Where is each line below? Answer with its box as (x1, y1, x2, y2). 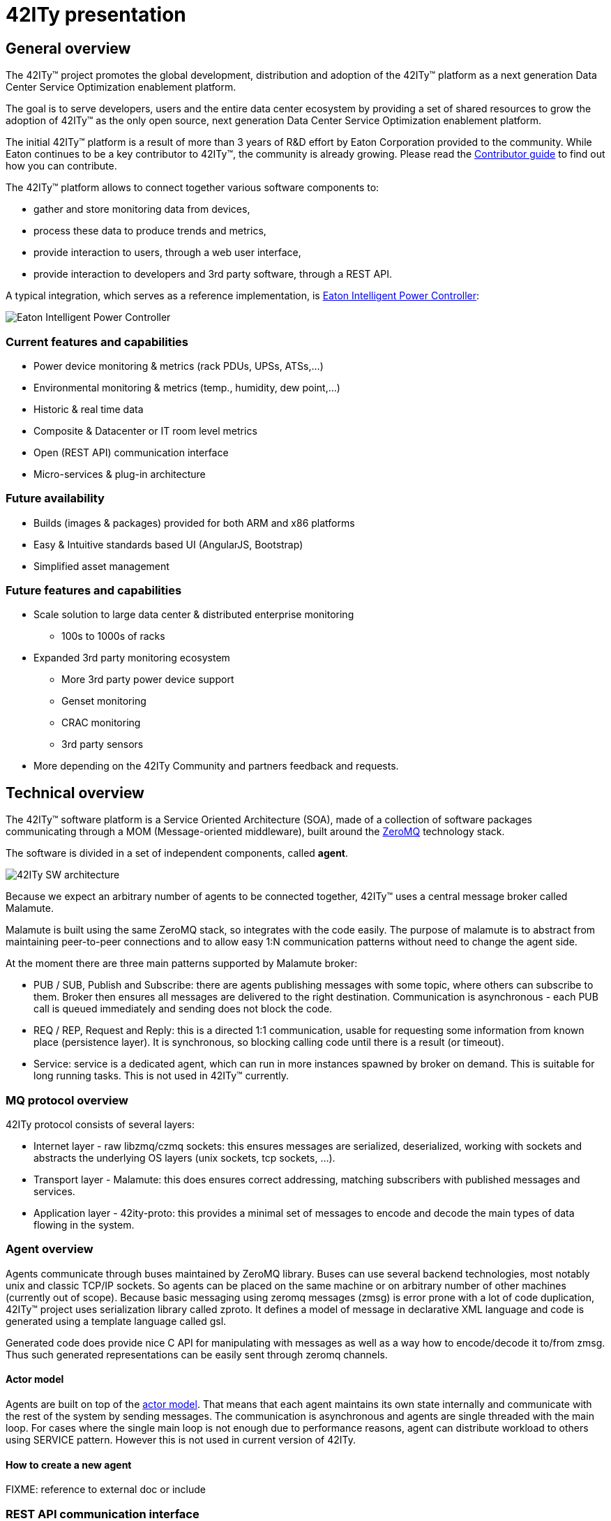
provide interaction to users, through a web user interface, (33, 246, 301, 259)
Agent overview (6, 1242, 93, 1257)
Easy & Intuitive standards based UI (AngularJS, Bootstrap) (33, 538, 303, 550)
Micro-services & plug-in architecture (33, 467, 206, 480)
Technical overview (6, 784, 144, 802)
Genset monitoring (61, 695, 146, 707)
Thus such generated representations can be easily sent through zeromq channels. (6, 1348, 388, 1361)
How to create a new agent (6, 1458, 132, 1471)
